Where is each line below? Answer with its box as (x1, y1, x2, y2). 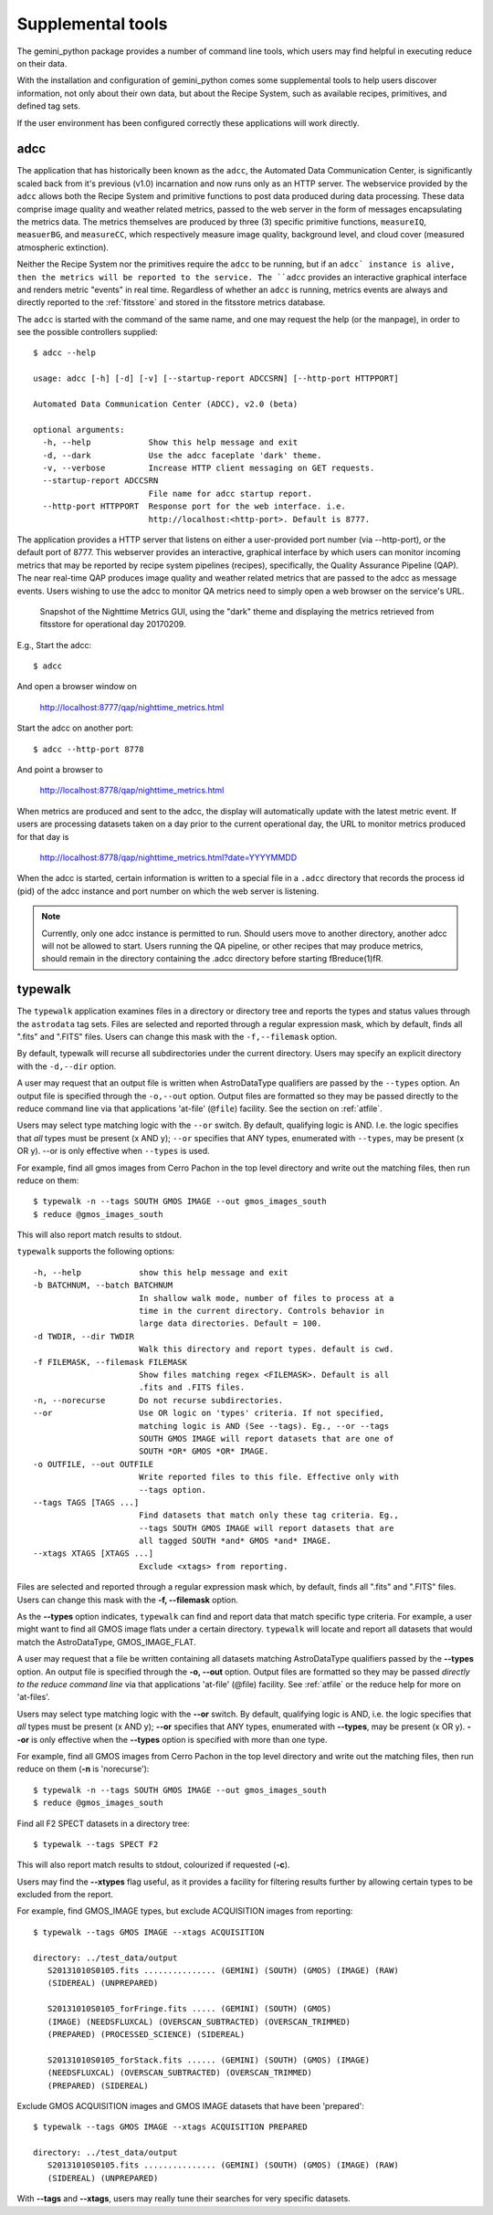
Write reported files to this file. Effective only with (138, 1472, 399, 1483)
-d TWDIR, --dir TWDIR (33, 1331, 135, 1341)
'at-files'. (16, 1692, 50, 1703)
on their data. (16, 58, 68, 68)
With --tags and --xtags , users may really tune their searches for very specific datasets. (16, 2193, 351, 2204)
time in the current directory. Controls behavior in (138, 1306, 385, 1317)
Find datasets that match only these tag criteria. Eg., (138, 1510, 399, 1520)
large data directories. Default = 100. (138, 1318, 322, 1328)
